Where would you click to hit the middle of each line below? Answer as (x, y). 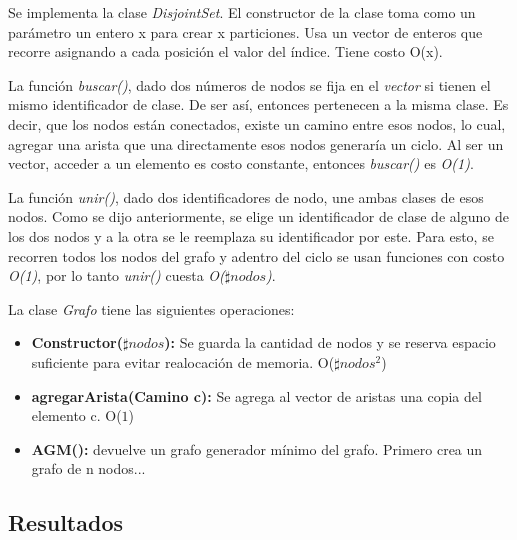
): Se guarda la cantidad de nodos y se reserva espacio (330, 342)
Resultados (65, 522)
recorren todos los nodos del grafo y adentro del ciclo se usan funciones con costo (256, 255)
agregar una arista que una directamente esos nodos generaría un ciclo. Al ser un (256, 143)
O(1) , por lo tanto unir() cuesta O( (116, 275)
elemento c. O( (76, 415)
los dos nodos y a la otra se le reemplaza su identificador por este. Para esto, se (251, 235)
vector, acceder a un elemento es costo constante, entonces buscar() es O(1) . (241, 163)
